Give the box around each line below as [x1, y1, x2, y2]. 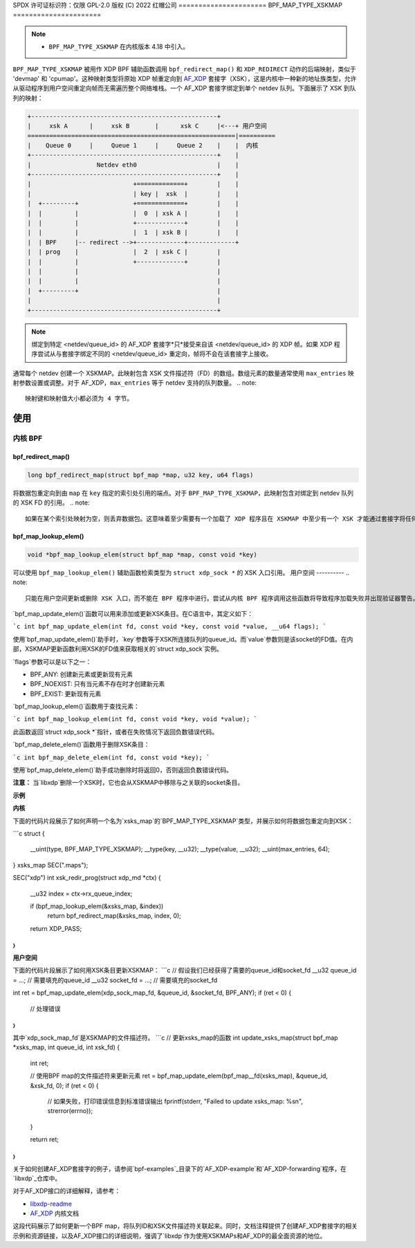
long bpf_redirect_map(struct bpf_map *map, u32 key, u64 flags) [27, 471, 254, 479]
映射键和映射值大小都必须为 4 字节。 [25, 395, 133, 403]
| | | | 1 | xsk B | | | [27, 228, 239, 237]
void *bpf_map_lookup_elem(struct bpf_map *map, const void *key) [27, 550, 257, 559]
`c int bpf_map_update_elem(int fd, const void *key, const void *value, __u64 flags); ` [12, 623, 326, 631]
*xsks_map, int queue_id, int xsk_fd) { [12, 1043, 120, 1051]
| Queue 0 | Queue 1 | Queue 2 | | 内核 [27, 141, 259, 149]
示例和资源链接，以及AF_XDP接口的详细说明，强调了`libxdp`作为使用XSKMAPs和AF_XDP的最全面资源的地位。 [12, 1231, 326, 1240]
